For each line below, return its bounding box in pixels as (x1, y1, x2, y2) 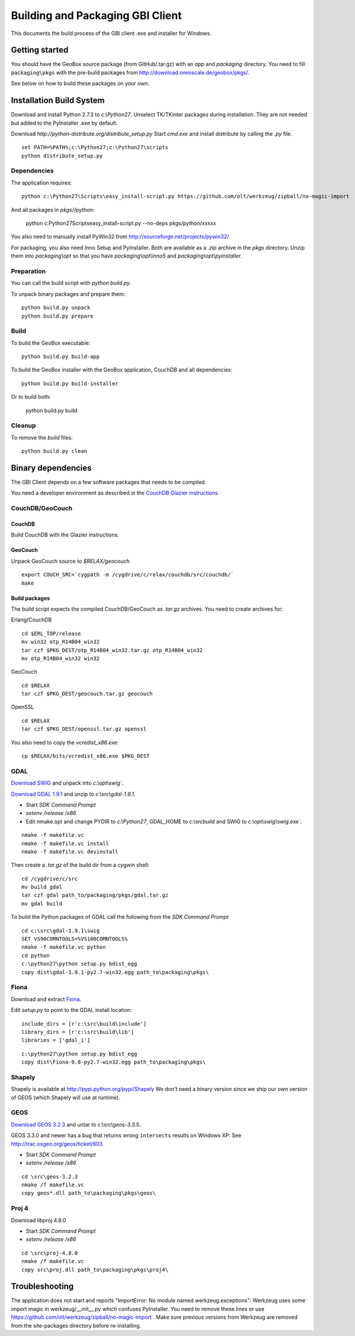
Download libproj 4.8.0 (11, 1217, 66, 1224)
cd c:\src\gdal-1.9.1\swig (21, 927, 100, 934)
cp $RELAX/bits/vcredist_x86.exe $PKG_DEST (21, 753, 150, 760)
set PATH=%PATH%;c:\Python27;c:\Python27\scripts (21, 144, 169, 151)
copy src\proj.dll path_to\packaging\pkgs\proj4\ (21, 1266, 169, 1273)
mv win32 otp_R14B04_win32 (21, 639, 100, 645)
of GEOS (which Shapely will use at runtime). (11, 1094, 121, 1101)
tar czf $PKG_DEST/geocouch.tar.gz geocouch (21, 690, 153, 697)
